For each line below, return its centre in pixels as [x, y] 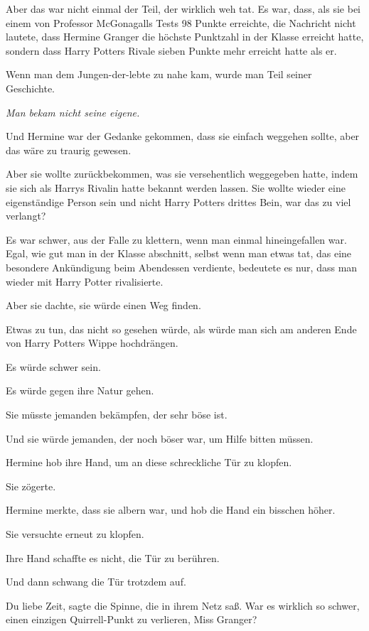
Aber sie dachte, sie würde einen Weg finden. [103, 305]
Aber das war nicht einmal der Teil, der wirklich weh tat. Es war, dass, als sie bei [183, 9]
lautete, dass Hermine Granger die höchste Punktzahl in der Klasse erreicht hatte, [185, 37]
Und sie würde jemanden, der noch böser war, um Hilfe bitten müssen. [160, 438]
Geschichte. [30, 88]
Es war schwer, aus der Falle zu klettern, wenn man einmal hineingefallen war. [176, 239]
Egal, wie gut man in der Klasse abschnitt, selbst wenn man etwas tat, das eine [179, 253]
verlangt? [26, 216]
